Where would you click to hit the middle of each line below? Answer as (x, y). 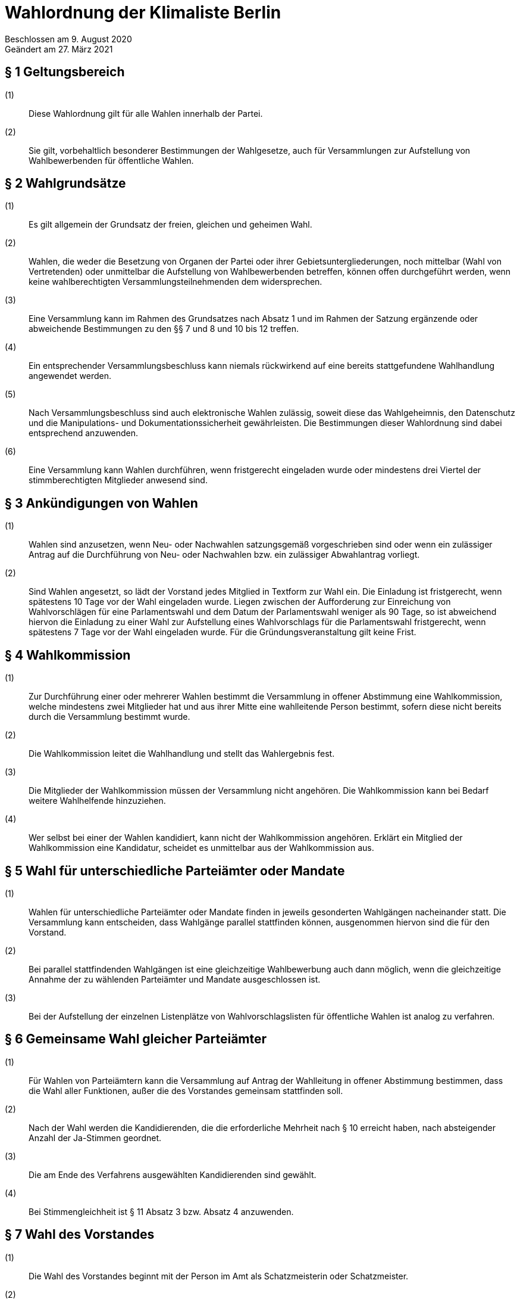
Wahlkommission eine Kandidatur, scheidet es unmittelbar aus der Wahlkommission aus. (201, 848)
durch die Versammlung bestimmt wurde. (109, 717)
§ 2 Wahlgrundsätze (65, 184)
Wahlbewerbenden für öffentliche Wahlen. (111, 160)
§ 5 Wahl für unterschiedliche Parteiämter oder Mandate (175, 871)
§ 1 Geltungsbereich (65, 72)
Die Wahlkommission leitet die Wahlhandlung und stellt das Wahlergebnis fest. (182, 754)
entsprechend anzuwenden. (84, 433)
